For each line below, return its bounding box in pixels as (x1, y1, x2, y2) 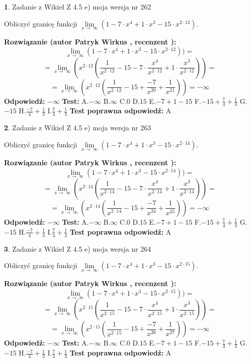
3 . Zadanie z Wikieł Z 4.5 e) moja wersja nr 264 (4, 243, 151, 254)
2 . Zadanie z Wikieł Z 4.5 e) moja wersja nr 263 (4, 122, 151, 133)
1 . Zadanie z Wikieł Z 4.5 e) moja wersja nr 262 (4, 1, 151, 11)
